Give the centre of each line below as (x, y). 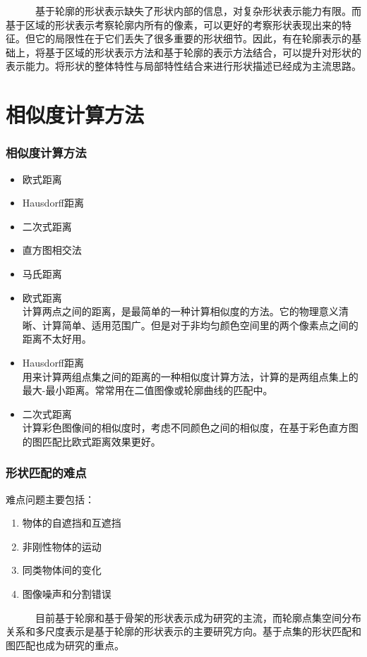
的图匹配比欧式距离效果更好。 (91, 441)
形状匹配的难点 (46, 473)
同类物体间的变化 (62, 570)
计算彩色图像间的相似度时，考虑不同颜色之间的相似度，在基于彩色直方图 (190, 428)
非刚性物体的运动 (62, 546)
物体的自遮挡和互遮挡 (72, 523)
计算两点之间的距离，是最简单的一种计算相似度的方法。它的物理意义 (180, 311)
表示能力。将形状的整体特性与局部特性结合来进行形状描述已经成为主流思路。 (183, 66)
